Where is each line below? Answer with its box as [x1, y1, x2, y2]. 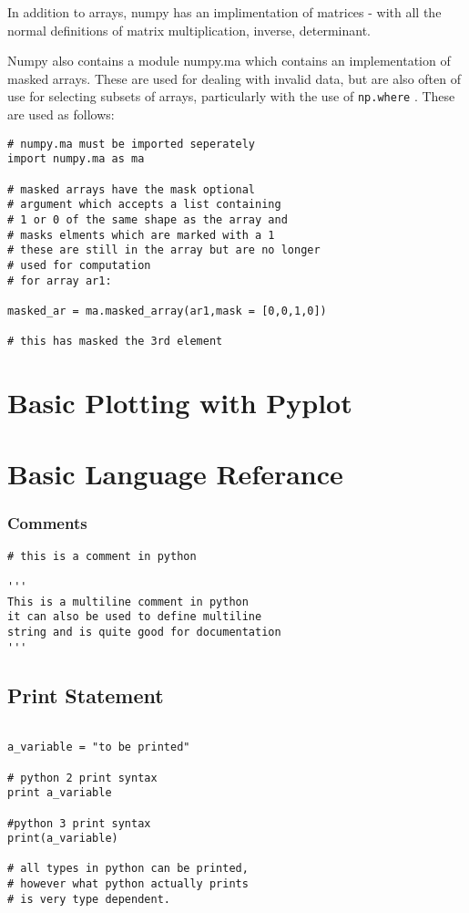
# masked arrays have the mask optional [7, 182, 256, 196]
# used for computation [7, 258, 151, 272]
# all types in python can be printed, [7, 862, 249, 876]
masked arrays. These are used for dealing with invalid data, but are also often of [7, 68, 461, 88]
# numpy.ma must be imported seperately [7, 137, 256, 150]
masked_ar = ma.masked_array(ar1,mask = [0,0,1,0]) [7, 304, 327, 317]
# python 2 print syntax [7, 771, 158, 784]
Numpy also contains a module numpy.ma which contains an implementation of [7, 51, 451, 70]
